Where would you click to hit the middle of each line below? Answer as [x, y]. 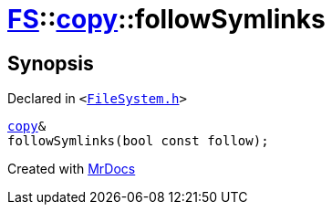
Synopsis [51, 63]
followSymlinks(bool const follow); [138, 141]
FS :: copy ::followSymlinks [166, 19]
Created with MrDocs [72, 169]
